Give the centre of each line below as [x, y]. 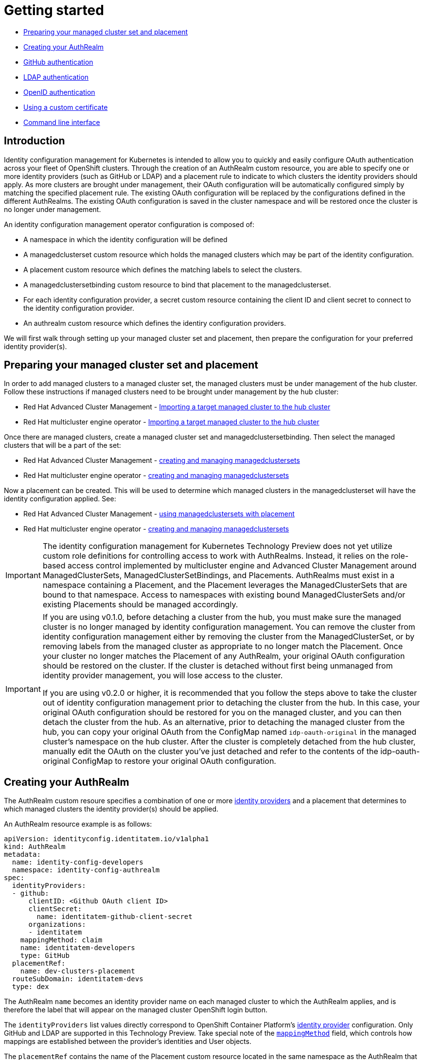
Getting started [54, 10]
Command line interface [62, 122]
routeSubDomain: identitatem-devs [78, 979]
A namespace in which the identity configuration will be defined [125, 239]
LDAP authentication [56, 77]
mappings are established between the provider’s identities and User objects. [128, 1042]
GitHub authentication [58, 62]
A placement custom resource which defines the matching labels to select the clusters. [163, 269]
